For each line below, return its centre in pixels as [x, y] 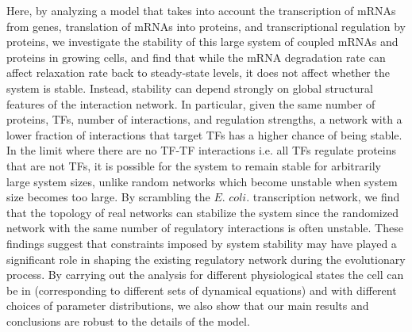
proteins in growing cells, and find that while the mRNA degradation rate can [196, 57]
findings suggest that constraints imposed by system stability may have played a [202, 243]
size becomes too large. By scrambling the [108, 197]
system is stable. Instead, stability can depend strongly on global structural [190, 88]
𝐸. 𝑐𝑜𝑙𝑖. [232, 198]
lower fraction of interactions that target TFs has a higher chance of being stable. [204, 134]
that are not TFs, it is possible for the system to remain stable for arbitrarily [194, 165]
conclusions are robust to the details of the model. [128, 321]
